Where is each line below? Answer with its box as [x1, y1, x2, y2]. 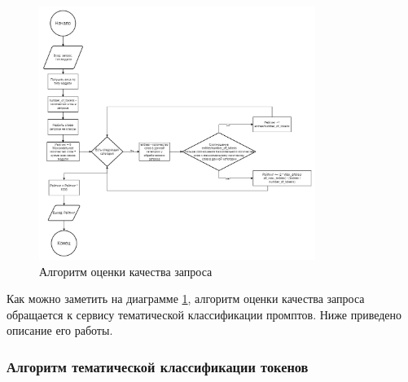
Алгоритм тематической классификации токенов [7, 356, 309, 376]
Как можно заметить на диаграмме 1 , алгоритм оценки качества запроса [7, 290, 365, 307]
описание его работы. [7, 322, 113, 339]
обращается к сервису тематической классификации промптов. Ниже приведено [7, 305, 402, 323]
